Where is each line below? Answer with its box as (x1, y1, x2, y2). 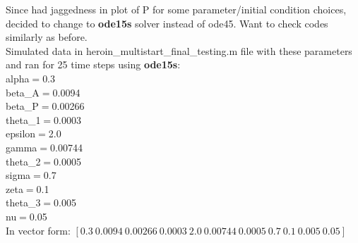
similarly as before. (6, 30, 88, 44)
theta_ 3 (6, 195, 41, 210)
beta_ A (6, 85, 40, 99)
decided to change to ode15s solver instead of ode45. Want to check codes (6, 15, 328, 30)
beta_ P (6, 99, 39, 113)
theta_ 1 (6, 112, 41, 127)
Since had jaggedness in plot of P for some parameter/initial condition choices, (6, 2, 347, 16)
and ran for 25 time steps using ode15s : (6, 57, 181, 72)
